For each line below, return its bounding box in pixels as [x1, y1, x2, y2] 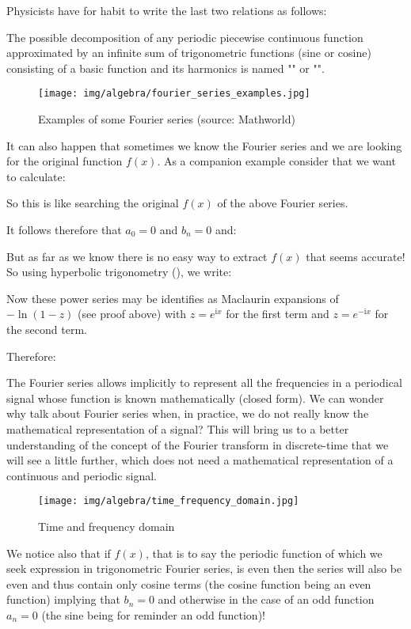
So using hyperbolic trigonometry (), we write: [6, 263, 232, 280]
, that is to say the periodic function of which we [145, 544, 382, 561]
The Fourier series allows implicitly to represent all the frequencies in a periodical [6, 374, 402, 391]
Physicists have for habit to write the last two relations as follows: [6, 2, 327, 18]
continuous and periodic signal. [6, 467, 158, 483]
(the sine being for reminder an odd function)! [41, 606, 265, 623]
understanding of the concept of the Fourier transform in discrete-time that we [6, 436, 389, 453]
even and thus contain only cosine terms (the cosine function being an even [6, 575, 371, 592]
